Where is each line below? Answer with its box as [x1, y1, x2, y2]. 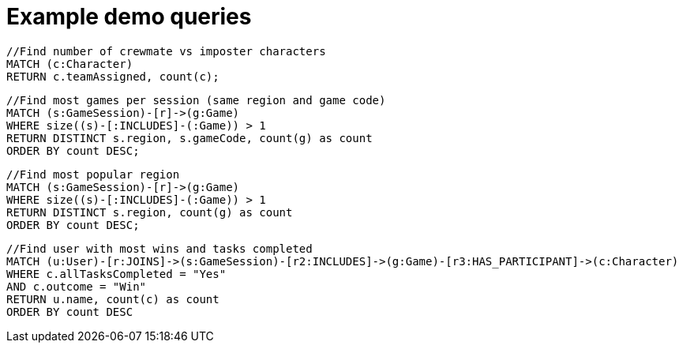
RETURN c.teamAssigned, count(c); [6, 69, 220, 83]
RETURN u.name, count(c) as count [6, 292, 220, 306]
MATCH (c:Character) [6, 57, 133, 70]
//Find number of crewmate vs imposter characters [6, 44, 326, 58]
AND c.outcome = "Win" [6, 280, 147, 293]
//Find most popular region [6, 167, 180, 181]
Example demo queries [6, 3, 252, 30]
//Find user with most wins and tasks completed [6, 242, 313, 255]
